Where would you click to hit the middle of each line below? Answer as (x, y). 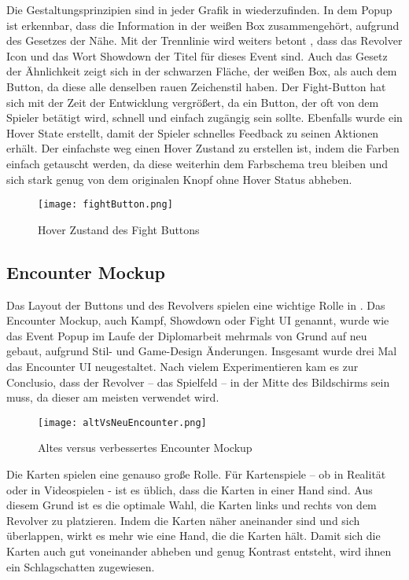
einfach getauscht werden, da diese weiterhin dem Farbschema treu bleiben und (197, 163)
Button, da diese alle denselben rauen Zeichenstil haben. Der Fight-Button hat (196, 86)
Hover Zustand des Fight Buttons (119, 229)
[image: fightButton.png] (105, 205)
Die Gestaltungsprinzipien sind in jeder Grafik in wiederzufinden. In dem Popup (199, 9)
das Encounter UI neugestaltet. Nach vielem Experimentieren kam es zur (182, 366)
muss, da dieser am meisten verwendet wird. (113, 397)
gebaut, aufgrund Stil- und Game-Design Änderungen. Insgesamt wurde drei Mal (202, 351)
